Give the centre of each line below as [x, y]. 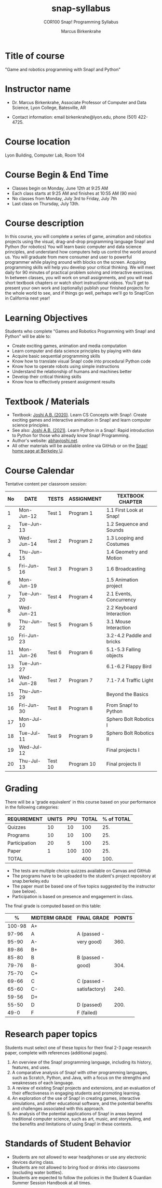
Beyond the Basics [127, 695]
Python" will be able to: [28, 336]
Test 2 [54, 541]
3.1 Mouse [119, 622]
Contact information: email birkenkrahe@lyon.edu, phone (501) [74, 117]
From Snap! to [122, 705]
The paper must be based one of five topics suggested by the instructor [84, 886]
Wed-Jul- [31, 747]
